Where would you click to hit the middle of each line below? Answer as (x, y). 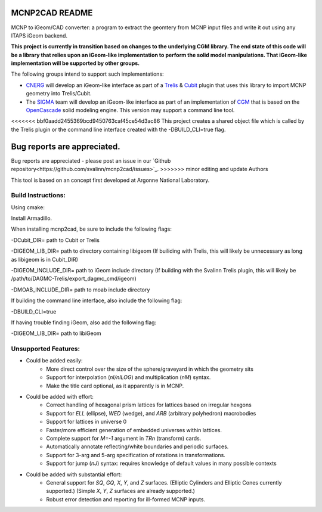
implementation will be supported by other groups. (75, 63)
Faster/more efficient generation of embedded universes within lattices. (134, 430)
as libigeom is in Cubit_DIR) (45, 259)
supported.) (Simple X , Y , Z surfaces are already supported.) (120, 491)
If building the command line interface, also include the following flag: (97, 300)
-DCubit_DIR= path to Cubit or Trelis (55, 240)
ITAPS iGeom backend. (39, 35)
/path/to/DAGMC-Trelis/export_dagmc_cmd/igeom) (74, 279)
